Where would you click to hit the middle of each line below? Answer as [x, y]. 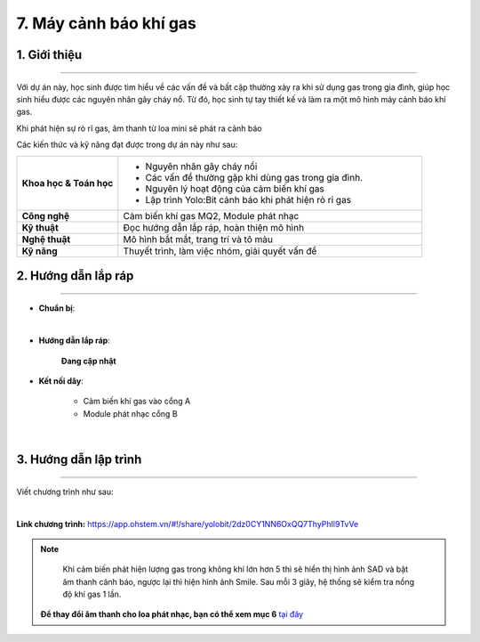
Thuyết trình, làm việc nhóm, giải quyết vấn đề [220, 251]
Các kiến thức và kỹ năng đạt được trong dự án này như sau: [127, 145]
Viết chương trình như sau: [65, 492]
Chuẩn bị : [57, 308]
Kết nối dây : [61, 381]
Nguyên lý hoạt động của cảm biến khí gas [235, 189]
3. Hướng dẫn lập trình [79, 460]
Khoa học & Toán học [68, 183]
